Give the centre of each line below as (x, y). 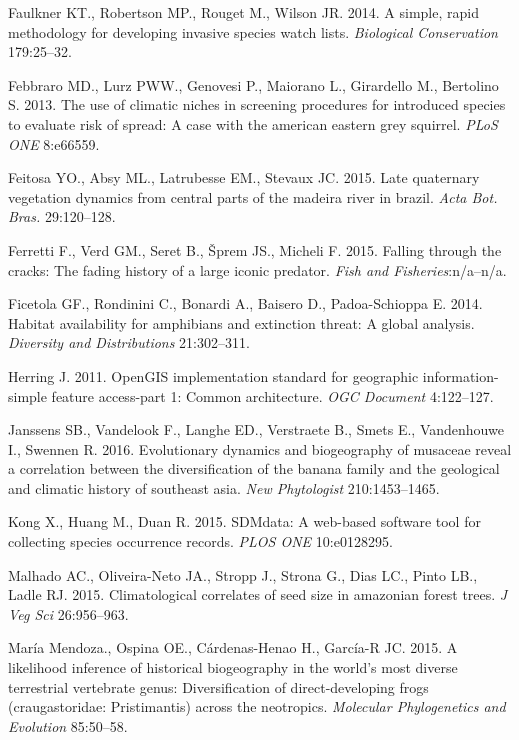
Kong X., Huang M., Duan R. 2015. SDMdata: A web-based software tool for (244, 521)
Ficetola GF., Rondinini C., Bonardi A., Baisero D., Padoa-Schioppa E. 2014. (245, 303)
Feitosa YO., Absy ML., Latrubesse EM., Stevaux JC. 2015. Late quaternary (244, 177)
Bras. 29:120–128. (62, 216)
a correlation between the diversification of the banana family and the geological (254, 468)
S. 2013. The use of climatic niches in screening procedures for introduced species (257, 104)
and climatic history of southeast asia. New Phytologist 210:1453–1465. (224, 487)
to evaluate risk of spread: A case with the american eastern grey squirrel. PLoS (253, 123)
